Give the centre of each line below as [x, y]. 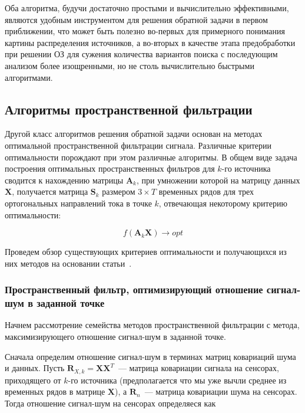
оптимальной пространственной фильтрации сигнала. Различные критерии [138, 145]
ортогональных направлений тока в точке [78, 203]
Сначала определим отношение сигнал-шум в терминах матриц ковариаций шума [150, 356]
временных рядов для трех [206, 191]
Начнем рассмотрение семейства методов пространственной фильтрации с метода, [152, 325]
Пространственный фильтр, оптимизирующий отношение [134, 289]
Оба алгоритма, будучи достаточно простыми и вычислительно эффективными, [147, 8]
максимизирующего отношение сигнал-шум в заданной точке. [115, 337]
